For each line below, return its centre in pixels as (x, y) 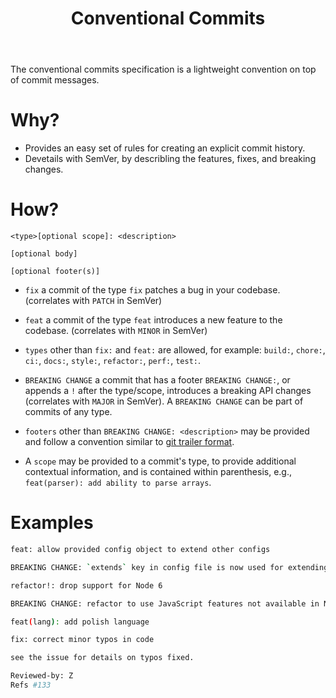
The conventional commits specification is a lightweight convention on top (163, 69)
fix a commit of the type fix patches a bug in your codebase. (152, 290)
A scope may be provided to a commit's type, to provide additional (160, 461)
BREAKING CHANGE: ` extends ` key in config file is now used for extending (169, 567)
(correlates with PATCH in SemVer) (93, 301)
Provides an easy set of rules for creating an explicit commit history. (165, 148)
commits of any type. (68, 412)
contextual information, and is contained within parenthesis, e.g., (158, 472)
